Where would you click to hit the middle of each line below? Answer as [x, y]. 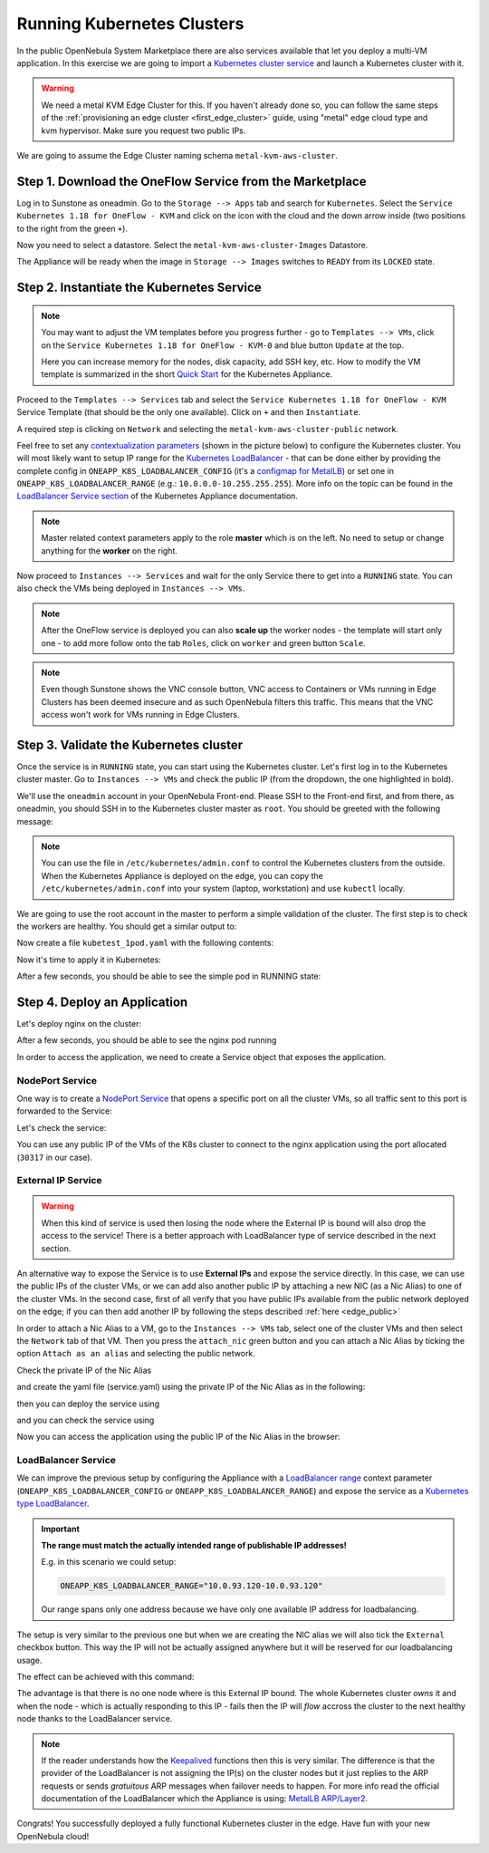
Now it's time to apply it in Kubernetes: [89, 960]
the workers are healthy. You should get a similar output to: [127, 926]
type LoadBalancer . [53, 1503]
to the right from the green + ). [72, 228]
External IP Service [60, 1181]
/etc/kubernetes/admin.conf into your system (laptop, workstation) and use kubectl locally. [223, 889]
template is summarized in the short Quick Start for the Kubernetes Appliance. [187, 374]
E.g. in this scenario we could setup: [109, 1562]
